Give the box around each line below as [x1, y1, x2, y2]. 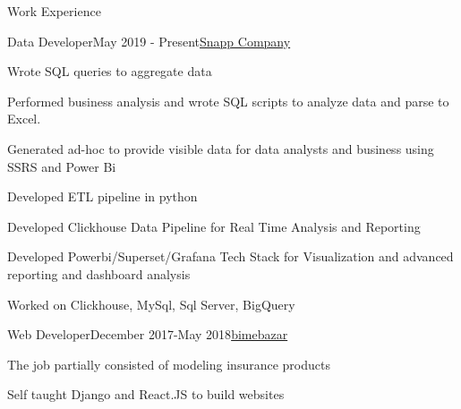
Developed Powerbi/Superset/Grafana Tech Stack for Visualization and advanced [7, 247, 454, 266]
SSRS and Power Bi [7, 157, 116, 175]
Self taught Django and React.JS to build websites [7, 385, 285, 404]
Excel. [7, 109, 41, 128]
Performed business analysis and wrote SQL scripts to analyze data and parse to [7, 91, 449, 110]
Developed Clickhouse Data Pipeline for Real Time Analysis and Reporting [7, 217, 421, 235]
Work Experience [7, 2, 101, 20]
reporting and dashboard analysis [7, 264, 191, 283]
